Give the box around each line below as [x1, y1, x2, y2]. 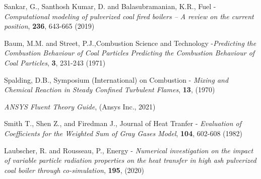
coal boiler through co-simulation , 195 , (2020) [4, 164, 145, 175]
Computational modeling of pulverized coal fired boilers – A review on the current [4, 11, 254, 21]
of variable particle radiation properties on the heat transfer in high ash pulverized [4, 155, 256, 165]
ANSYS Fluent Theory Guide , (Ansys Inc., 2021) [4, 101, 156, 111]
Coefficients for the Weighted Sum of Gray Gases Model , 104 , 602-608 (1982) [4, 128, 242, 138]
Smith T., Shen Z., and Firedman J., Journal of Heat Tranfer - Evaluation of [4, 118, 242, 129]
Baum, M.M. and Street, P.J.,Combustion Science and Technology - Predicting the [4, 37, 256, 48]
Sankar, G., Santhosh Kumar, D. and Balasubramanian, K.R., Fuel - [4, 1, 216, 11]
